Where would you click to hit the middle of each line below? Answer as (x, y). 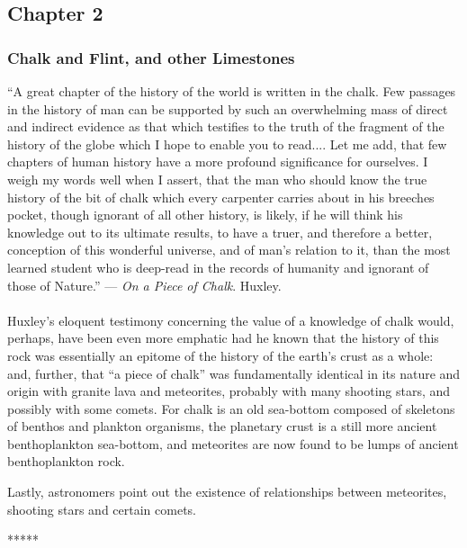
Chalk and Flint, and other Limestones (151, 57)
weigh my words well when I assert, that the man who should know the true (217, 179)
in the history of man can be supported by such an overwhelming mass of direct (228, 108)
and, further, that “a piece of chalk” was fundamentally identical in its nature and (234, 373)
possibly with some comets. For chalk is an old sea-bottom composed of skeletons (231, 408)
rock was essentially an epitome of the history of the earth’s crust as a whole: (220, 355)
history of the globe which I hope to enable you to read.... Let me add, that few (227, 144)
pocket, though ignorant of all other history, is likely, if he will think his (205, 215)
